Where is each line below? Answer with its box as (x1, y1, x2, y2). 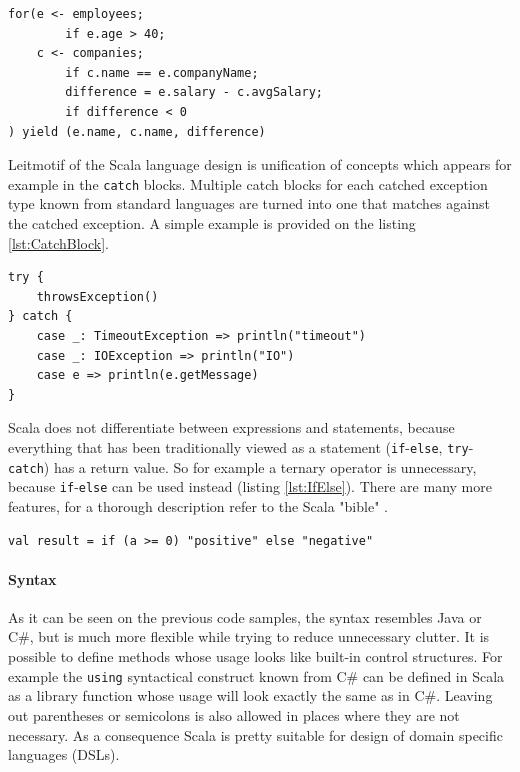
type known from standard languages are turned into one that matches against (8, 193, 490, 214)
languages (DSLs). (8, 744, 120, 765)
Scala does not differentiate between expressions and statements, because (8, 417, 455, 438)
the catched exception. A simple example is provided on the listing (8, 213, 416, 233)
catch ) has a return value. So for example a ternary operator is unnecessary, (8, 456, 477, 477)
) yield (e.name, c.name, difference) (8, 124, 266, 139)
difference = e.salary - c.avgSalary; (65, 85, 323, 100)
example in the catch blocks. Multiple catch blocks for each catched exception (8, 173, 488, 194)
